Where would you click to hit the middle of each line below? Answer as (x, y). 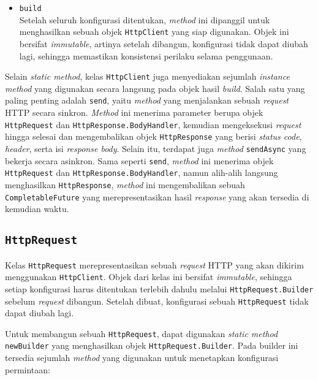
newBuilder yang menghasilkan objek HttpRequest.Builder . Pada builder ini (152, 345)
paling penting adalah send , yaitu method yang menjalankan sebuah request (147, 100)
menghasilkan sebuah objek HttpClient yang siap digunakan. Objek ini (154, 32)
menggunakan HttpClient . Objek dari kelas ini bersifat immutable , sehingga (149, 277)
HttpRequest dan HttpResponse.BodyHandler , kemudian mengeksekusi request (153, 124)
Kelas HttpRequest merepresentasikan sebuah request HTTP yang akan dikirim (154, 264)
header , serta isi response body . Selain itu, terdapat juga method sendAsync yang (156, 148)
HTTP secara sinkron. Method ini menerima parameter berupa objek (134, 112)
